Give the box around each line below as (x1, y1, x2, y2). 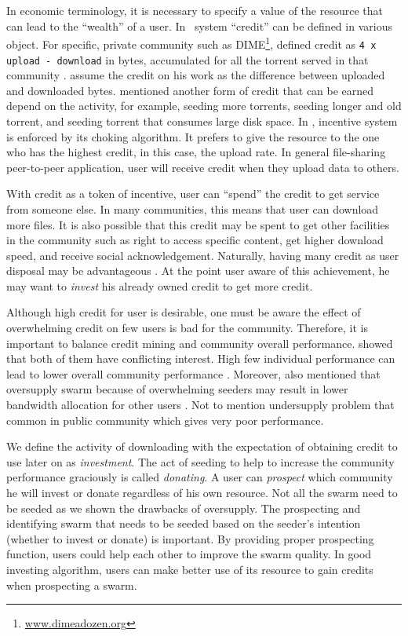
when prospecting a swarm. (6, 576, 137, 593)
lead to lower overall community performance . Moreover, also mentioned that (6, 365, 381, 382)
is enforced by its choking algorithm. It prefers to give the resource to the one (6, 128, 380, 144)
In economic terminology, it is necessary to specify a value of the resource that (6, 2, 383, 18)
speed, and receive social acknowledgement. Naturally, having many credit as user (6, 247, 399, 263)
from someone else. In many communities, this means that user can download (6, 200, 379, 217)
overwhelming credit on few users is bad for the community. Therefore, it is (6, 320, 368, 336)
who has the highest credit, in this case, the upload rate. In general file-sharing (6, 144, 386, 160)
